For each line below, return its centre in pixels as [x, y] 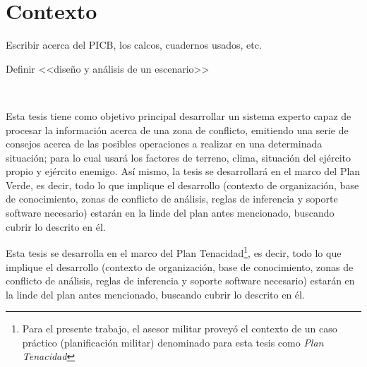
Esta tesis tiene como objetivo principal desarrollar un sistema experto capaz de [179, 115]
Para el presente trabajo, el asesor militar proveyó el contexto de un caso [180, 329]
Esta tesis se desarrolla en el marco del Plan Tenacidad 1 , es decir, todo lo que [174, 252]
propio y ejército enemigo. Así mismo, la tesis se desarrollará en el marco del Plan [183, 171]
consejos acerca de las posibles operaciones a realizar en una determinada [164, 144]
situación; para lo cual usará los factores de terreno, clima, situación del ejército [179, 157]
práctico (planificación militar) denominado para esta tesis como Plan [173, 342]
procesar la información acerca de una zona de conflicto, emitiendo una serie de [177, 130]
